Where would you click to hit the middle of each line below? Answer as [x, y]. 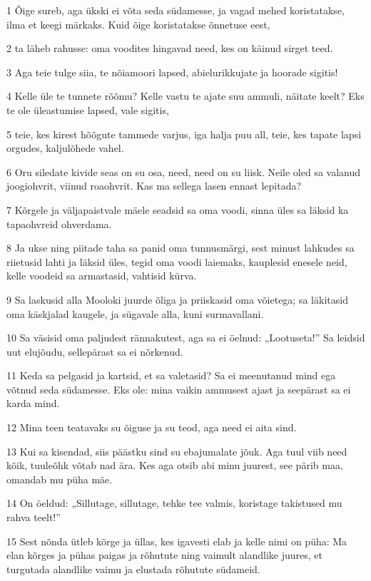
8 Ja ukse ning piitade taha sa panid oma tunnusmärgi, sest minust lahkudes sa [181, 248]
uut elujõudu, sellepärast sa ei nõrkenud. [95, 351]
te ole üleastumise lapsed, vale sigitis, [88, 109]
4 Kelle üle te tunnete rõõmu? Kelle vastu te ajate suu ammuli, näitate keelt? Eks [185, 96]
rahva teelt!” [34, 517]
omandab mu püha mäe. [60, 479]
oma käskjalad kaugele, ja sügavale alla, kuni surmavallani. [135, 313]
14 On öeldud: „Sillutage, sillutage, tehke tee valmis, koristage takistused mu [174, 503]
